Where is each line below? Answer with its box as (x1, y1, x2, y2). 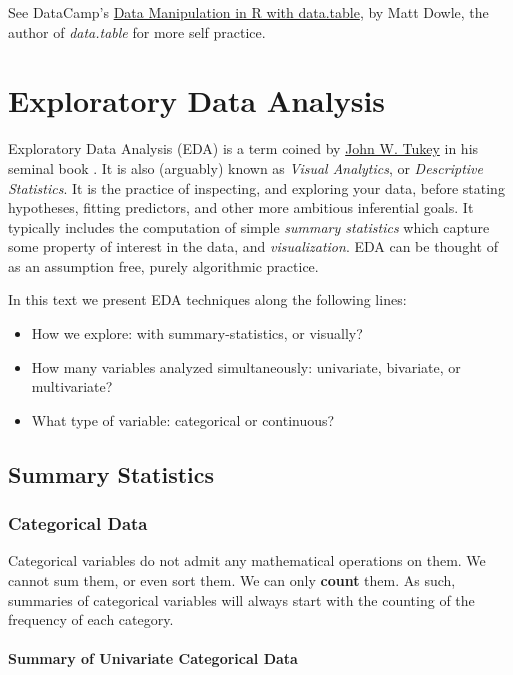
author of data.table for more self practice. (8, 21, 266, 42)
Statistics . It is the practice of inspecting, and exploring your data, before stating (8, 177, 505, 198)
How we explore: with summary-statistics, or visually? (31, 323, 363, 344)
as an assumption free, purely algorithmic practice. (8, 255, 319, 276)
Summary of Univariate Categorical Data (8, 648, 298, 669)
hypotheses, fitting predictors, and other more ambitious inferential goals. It (8, 197, 474, 218)
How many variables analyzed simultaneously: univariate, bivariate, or (31, 356, 461, 377)
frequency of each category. (8, 609, 174, 630)
